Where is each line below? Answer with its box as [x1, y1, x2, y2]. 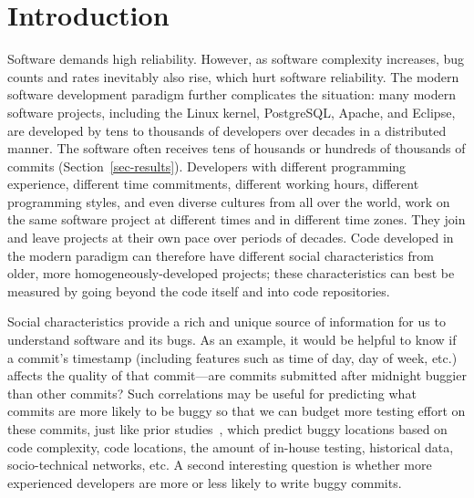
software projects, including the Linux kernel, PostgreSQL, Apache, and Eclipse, [7, 102, 456, 121]
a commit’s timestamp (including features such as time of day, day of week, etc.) [7, 348, 458, 367]
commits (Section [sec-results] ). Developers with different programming [7, 156, 407, 175]
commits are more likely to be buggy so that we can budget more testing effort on [7, 401, 466, 420]
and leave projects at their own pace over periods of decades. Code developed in [7, 228, 454, 247]
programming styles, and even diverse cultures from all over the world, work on [7, 192, 450, 211]
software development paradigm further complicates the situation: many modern [7, 85, 456, 104]
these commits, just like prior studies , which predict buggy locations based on [7, 420, 448, 438]
